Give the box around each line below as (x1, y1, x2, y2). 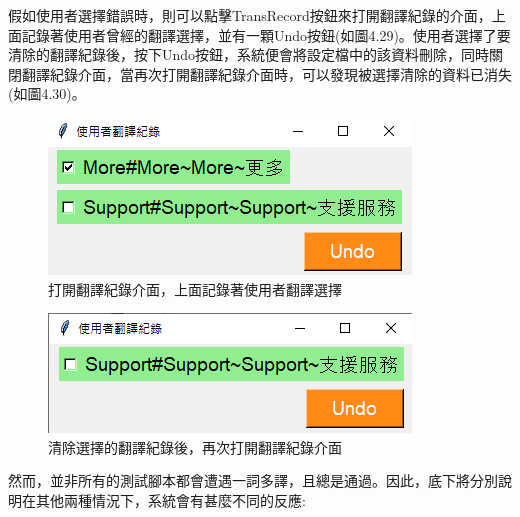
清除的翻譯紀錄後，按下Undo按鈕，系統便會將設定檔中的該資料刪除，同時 (8, 44, 490, 65)
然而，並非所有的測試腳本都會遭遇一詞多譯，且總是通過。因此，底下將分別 (8, 470, 498, 491)
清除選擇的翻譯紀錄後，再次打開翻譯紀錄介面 (48, 436, 342, 457)
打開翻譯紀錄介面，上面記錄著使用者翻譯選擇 (48, 278, 342, 299)
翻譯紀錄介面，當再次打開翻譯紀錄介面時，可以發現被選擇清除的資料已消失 (21, 63, 512, 84)
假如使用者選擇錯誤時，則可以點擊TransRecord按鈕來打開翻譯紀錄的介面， (8, 5, 492, 25)
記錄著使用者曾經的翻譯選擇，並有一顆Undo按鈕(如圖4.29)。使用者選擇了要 (21, 24, 511, 45)
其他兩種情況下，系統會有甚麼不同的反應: (35, 489, 306, 510)
